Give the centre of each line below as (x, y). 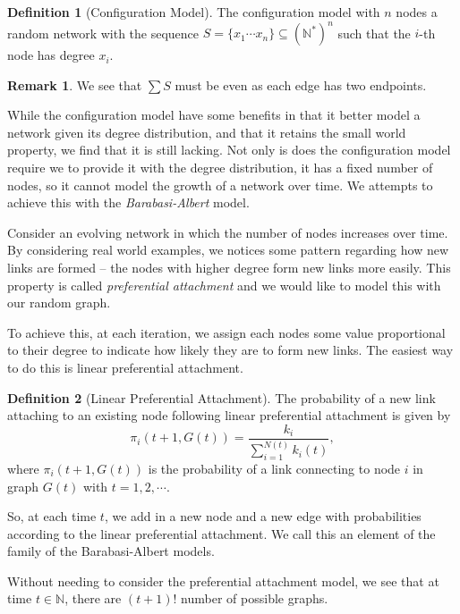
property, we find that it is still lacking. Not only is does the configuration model (229, 150)
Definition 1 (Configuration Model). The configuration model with (194, 12)
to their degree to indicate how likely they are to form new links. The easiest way (230, 350)
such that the (374, 33)
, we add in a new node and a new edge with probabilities (263, 516)
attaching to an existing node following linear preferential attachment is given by (229, 415)
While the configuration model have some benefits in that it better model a (214, 115)
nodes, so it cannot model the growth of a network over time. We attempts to (220, 185)
